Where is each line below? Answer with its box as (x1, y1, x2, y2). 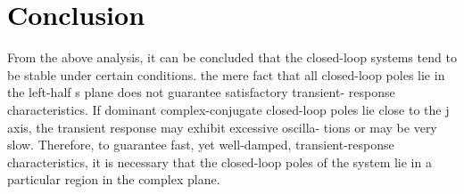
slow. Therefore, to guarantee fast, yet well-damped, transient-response (7, 135, 394, 154)
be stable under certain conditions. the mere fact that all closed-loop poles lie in (7, 65, 445, 84)
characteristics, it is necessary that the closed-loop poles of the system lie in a (7, 152, 432, 171)
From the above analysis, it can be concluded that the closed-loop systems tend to (7, 48, 457, 67)
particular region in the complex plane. (7, 170, 220, 189)
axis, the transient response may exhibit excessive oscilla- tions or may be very (7, 117, 437, 136)
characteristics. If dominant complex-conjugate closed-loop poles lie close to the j (7, 100, 450, 118)
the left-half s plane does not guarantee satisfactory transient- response (7, 83, 395, 101)
